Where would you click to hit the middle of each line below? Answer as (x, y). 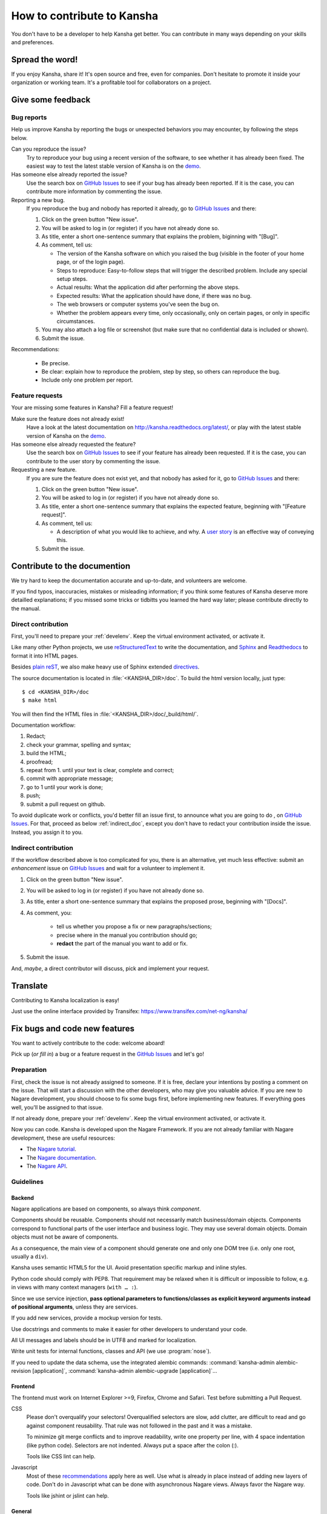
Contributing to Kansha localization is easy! (65, 1000)
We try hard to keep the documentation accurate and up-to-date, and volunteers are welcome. (129, 580)
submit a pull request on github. (66, 804)
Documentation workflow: (43, 725)
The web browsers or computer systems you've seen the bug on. (138, 304)
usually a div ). (30, 1256)
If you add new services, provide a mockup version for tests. (87, 1318)
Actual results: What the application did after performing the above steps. (148, 287)
